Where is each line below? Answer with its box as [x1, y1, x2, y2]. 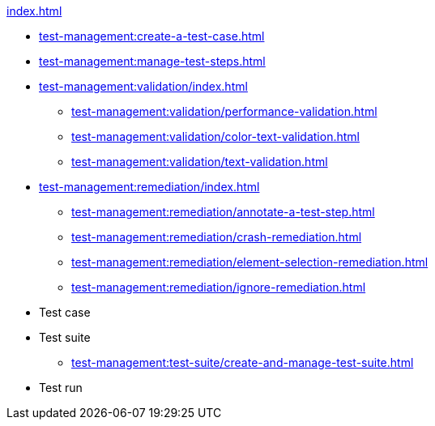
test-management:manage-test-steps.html [39, 54, 266, 68]
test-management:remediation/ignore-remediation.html [71, 280, 366, 294]
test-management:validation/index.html [39, 79, 248, 93]
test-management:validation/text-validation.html [71, 155, 328, 168]
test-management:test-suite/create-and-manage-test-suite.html [71, 356, 414, 369]
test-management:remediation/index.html [39, 180, 260, 194]
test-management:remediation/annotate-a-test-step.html [71, 205, 375, 219]
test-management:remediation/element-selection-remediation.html [71, 255, 429, 269]
